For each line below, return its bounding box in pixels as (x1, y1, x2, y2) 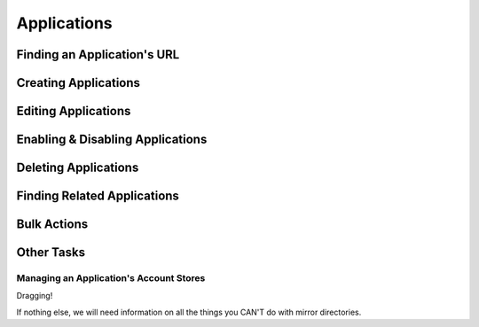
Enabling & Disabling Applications (16, 132, 208, 147)
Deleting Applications (16, 160, 139, 175)
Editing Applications (16, 104, 131, 119)
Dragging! (16, 291, 53, 301)
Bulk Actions (16, 217, 89, 232)
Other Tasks (16, 245, 86, 261)
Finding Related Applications (16, 189, 179, 204)
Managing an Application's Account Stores (16, 272, 206, 284)
